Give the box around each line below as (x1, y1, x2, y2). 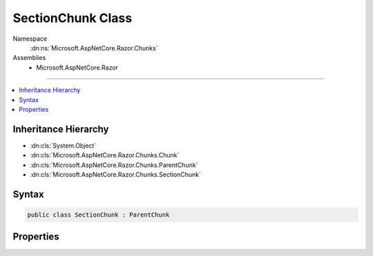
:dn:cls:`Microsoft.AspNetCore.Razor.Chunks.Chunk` (30, 151, 180, 159)
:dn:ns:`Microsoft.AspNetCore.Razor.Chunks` (30, 43, 158, 52)
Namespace (12, 35, 48, 43)
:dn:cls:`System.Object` (30, 141, 97, 150)
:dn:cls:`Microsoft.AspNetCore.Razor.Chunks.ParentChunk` (30, 161, 198, 169)
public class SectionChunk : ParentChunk (27, 210, 170, 219)
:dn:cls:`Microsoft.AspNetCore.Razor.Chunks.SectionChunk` (30, 170, 202, 179)
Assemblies (12, 54, 46, 62)
